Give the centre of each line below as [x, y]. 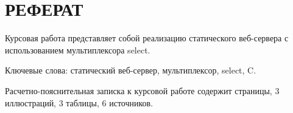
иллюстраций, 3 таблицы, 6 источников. [79, 102]
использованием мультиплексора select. [78, 50]
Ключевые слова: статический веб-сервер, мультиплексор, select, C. [131, 70]
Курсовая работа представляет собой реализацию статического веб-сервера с [147, 38]
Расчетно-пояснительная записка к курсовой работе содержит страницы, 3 [142, 90]
